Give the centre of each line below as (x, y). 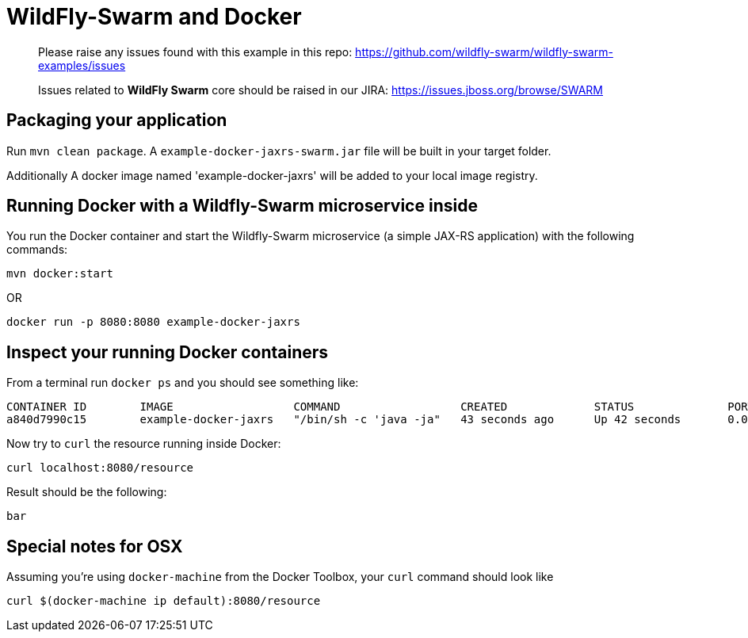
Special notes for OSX (95, 546)
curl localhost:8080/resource (100, 468)
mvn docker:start (60, 274)
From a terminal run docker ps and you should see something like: (183, 383)
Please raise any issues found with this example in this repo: (195, 52)
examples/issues (82, 65)
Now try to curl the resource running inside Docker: (144, 444)
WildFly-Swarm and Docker (154, 17)
